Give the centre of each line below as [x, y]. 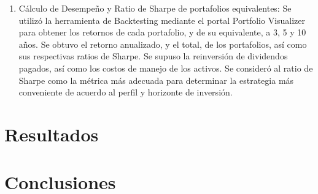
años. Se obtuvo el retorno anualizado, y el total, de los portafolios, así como [163, 44]
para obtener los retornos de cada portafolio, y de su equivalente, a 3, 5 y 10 [162, 32]
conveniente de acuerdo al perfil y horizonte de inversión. [126, 92]
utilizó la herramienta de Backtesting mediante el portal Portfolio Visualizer [162, 20]
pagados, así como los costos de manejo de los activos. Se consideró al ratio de [166, 68]
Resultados [52, 134]
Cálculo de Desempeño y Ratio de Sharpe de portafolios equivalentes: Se [155, 8]
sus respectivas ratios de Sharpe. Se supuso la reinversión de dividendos [153, 56]
